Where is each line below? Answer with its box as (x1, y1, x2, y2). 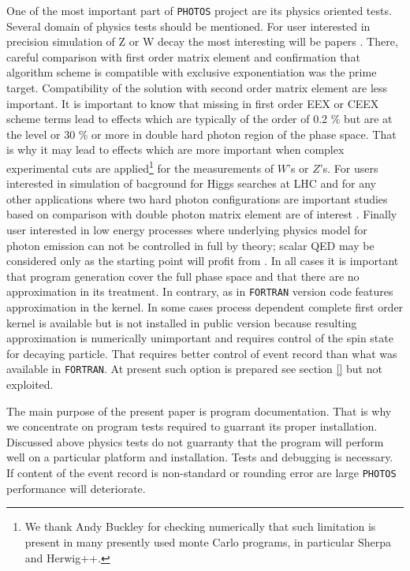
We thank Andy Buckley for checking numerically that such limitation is (24, 518, 376, 535)
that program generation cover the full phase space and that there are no (6, 267, 360, 284)
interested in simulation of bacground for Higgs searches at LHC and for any (6, 175, 376, 192)
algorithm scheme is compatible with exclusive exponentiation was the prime (6, 64, 377, 80)
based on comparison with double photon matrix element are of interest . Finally (6, 206, 397, 222)
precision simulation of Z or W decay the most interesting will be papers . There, (6, 33, 398, 50)
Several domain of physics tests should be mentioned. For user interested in (6, 17, 371, 34)
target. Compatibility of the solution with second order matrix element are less (6, 80, 388, 96)
